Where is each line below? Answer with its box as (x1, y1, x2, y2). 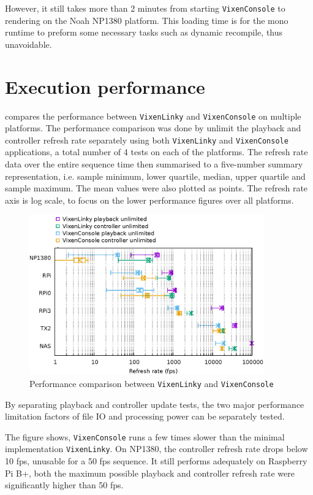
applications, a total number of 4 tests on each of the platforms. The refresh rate (5, 145, 308, 158)
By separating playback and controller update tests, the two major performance (5, 397, 304, 410)
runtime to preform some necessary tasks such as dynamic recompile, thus (5, 26, 283, 39)
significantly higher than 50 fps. (5, 478, 124, 491)
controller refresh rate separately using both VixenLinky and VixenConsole (5, 133, 288, 146)
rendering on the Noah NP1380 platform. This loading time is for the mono (5, 13, 288, 26)
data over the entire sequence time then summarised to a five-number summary (5, 158, 303, 171)
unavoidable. (5, 37, 52, 50)
